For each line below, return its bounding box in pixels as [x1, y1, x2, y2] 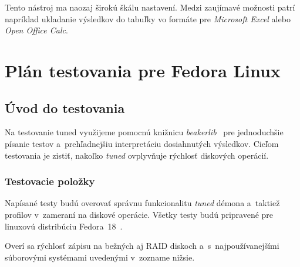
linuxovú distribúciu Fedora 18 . [5, 220, 123, 232]
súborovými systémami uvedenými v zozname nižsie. [5, 251, 195, 263]
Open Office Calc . [5, 24, 68, 36]
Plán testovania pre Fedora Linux [5, 58, 281, 82]
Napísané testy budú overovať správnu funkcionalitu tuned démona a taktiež [5, 197, 280, 209]
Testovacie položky [5, 174, 95, 189]
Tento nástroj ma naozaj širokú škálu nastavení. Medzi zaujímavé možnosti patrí [5, 1, 295, 13]
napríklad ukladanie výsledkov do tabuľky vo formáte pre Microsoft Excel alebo [5, 12, 291, 25]
